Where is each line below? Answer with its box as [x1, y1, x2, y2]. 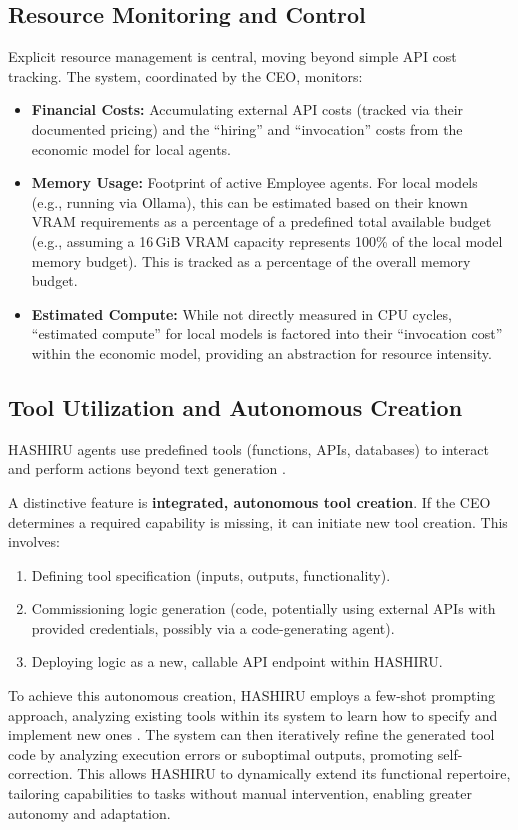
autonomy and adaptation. [8, 802, 171, 823]
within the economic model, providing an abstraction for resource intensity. [31, 342, 492, 363]
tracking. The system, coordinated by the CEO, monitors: [8, 65, 363, 86]
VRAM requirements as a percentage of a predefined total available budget [31, 211, 492, 232]
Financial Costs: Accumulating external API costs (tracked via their [31, 99, 464, 120]
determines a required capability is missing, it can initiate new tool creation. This [8, 511, 508, 532]
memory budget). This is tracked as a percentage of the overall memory [31, 250, 471, 271]
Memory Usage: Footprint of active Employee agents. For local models [31, 172, 478, 193]
